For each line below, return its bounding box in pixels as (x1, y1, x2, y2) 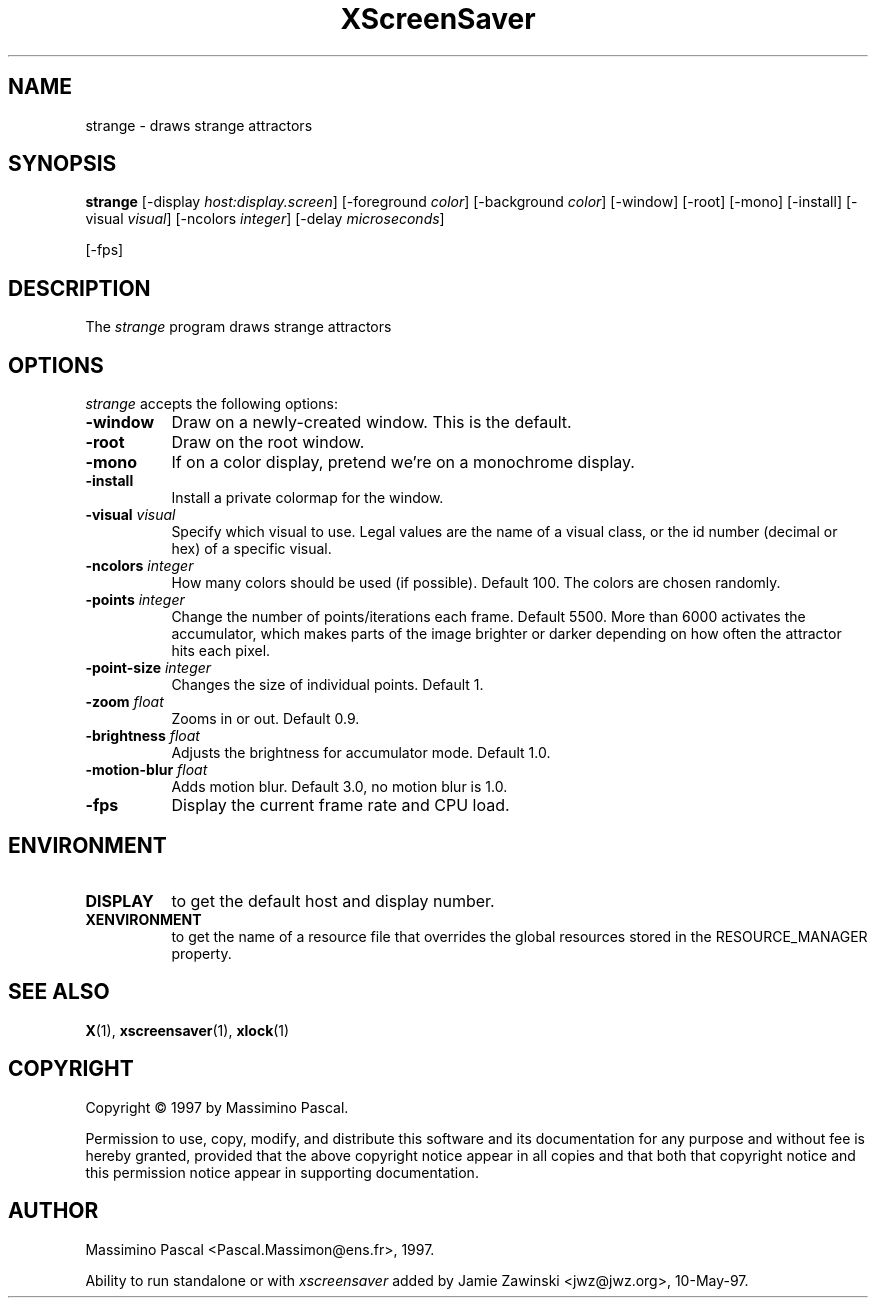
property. (171, 944, 232, 962)
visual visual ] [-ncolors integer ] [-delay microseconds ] (85, 210, 445, 228)
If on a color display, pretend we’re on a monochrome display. (171, 452, 635, 473)
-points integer (85, 591, 185, 609)
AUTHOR (8, 1198, 99, 1224)
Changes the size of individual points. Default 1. (171, 676, 484, 694)
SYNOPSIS (8, 151, 117, 177)
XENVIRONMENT (85, 910, 202, 928)
